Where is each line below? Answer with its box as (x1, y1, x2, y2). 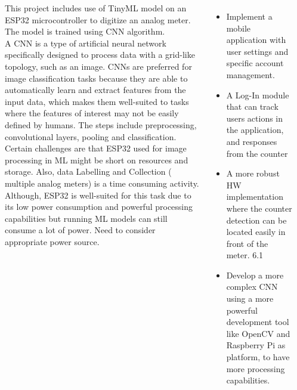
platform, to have (226, 351, 290, 363)
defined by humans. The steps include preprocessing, (5, 118, 197, 131)
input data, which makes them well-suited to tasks (5, 95, 189, 107)
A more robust (226, 167, 280, 179)
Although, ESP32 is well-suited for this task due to (5, 188, 191, 201)
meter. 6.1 (226, 249, 264, 261)
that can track (226, 100, 279, 113)
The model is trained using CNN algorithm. (5, 25, 165, 38)
